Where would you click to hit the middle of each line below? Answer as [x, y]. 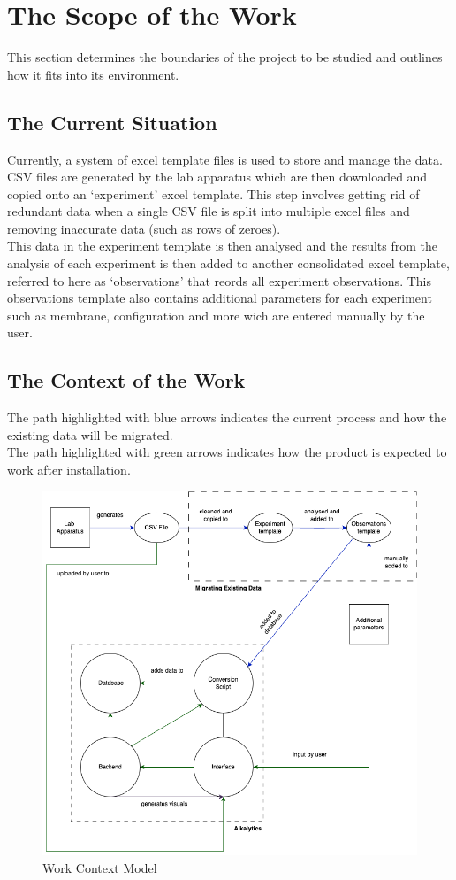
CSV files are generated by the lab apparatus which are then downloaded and [217, 177]
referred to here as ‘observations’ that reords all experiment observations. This [219, 280]
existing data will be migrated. [90, 434]
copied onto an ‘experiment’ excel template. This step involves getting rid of [213, 193]
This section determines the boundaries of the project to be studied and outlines [225, 57]
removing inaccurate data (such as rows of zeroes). [144, 228]
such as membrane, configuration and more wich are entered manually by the [216, 315]
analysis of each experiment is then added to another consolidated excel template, [228, 263]
